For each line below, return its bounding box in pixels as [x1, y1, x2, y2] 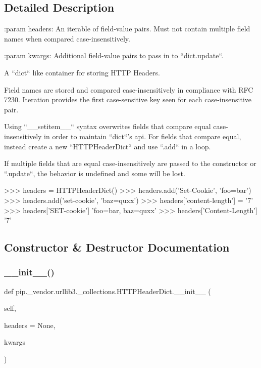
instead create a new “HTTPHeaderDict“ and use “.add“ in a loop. [4, 141, 211, 151]
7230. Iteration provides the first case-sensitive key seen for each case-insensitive [4, 94, 251, 105]
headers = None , [4, 319, 56, 330]
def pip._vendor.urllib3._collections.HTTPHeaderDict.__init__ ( [4, 285, 211, 296]
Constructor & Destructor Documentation [4, 239, 230, 255]
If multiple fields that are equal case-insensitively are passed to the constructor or [4, 158, 256, 169]
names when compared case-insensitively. [4, 33, 130, 44]
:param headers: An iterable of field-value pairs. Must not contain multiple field [4, 23, 250, 34]
